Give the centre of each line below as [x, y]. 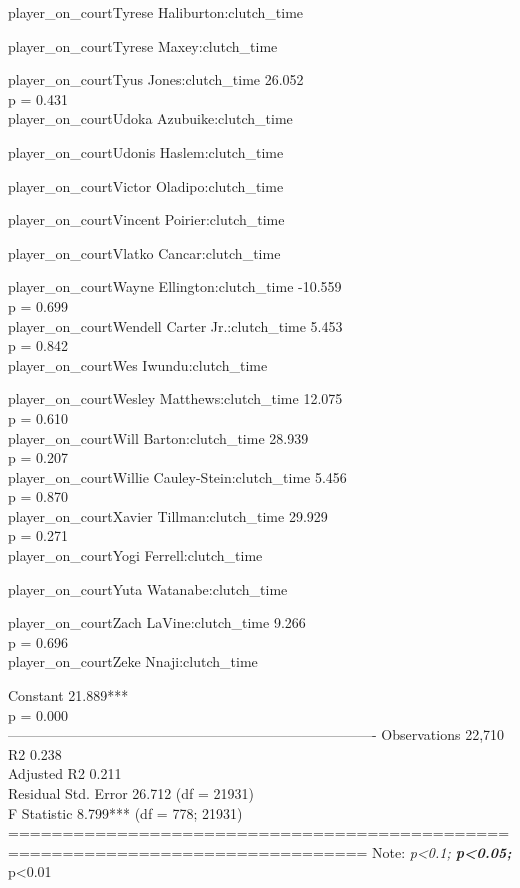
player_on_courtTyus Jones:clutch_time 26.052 [156, 79]
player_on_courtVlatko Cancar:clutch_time [144, 252]
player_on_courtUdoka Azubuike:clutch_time [150, 118]
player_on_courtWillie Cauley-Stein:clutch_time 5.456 [177, 476]
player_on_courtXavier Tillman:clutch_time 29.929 [168, 515]
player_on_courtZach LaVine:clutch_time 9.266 [157, 622]
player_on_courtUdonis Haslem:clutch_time [146, 151]
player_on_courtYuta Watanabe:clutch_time [148, 588]
